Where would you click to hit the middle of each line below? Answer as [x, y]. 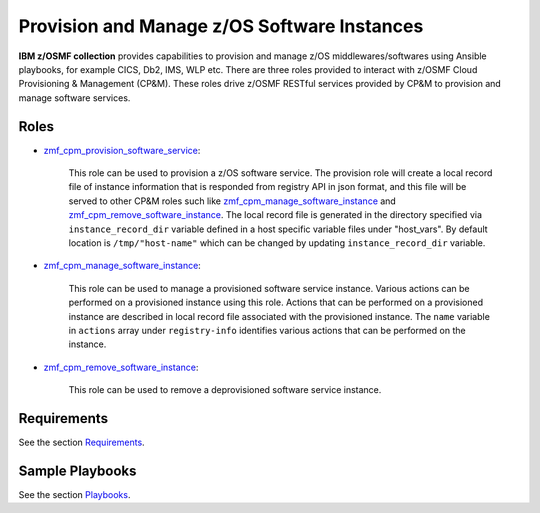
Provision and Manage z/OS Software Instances [221, 26]
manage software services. [74, 97]
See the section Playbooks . [74, 494]
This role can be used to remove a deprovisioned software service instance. [225, 390]
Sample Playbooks [77, 470]
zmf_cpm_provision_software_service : [122, 150]
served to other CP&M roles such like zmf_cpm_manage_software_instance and [232, 201]
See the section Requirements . [81, 442]
